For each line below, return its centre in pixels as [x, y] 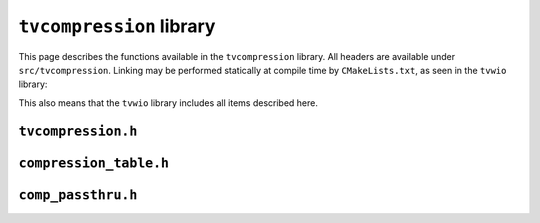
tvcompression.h [78, 131]
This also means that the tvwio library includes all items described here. [168, 102]
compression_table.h [94, 163]
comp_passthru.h [78, 194]
